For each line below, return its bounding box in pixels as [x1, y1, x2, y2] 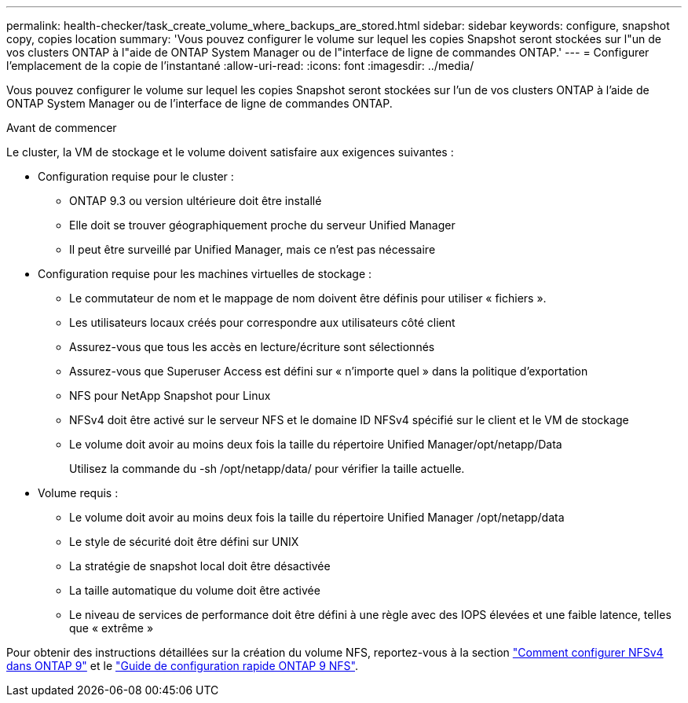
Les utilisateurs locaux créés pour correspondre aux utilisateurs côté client [69, 316, 456, 329]
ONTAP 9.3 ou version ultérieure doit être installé [69, 194, 322, 207]
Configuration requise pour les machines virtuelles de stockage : [38, 267, 372, 280]
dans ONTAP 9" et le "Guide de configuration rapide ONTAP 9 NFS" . [6, 659, 359, 672]
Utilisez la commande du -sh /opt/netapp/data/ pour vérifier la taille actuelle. [69, 462, 465, 475]
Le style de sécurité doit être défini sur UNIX [69, 535, 299, 548]
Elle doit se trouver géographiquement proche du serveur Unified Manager [69, 218, 456, 232]
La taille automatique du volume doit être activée [69, 584, 320, 597]
